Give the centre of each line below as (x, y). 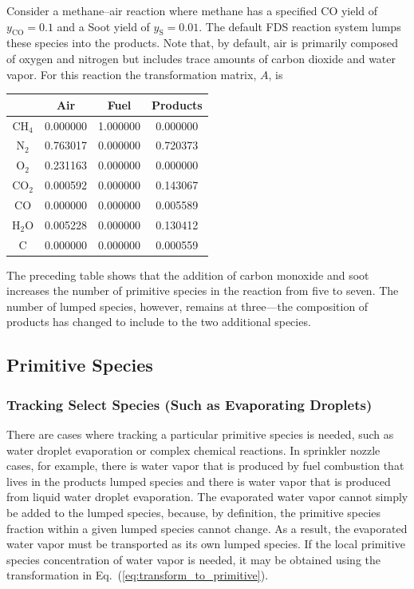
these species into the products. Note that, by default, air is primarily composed (203, 43)
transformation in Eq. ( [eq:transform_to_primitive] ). (138, 575)
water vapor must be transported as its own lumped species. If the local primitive (206, 544)
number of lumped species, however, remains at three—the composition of (187, 306)
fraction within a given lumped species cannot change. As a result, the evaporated (207, 528)
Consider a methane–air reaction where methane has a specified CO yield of (192, 10)
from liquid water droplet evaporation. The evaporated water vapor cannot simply (207, 497)
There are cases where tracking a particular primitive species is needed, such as (200, 434)
